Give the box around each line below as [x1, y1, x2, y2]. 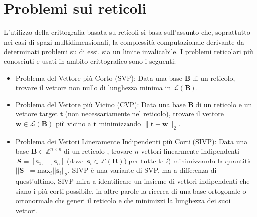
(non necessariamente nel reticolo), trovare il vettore [65, 108, 224, 119]
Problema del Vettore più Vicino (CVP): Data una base [15, 99, 186, 109]
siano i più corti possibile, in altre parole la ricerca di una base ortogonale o [15, 185, 246, 196]
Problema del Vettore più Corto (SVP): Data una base [15, 72, 183, 83]
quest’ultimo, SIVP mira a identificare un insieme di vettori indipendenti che [15, 176, 250, 186]
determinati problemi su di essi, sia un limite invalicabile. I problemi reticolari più [4, 46, 253, 56]
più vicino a [55, 118, 91, 128]
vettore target [15, 108, 58, 119]
